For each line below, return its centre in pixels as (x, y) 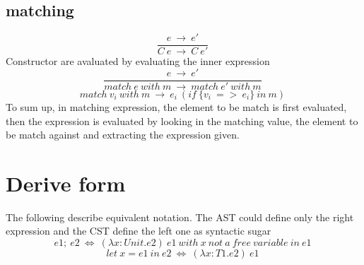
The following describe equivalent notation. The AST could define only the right (180, 217)
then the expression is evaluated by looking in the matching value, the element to (182, 120)
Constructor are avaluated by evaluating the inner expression (138, 61)
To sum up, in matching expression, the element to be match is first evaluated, (176, 106)
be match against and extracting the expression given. (123, 135)
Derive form (66, 183)
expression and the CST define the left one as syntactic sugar (139, 231)
